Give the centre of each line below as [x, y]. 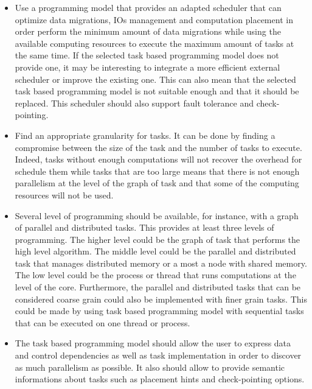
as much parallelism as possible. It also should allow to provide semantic [150, 367]
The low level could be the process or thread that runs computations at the [155, 275]
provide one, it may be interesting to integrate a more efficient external [147, 67]
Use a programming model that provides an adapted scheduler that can [148, 7]
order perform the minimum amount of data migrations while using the [148, 31]
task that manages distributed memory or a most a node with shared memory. [161, 263]
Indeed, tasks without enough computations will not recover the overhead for [158, 159]
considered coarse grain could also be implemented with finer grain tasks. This [161, 299]
